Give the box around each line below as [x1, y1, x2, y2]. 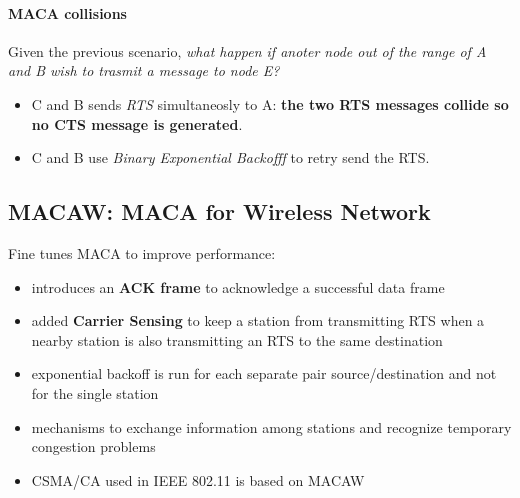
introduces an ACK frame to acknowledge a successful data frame [31, 276, 445, 297]
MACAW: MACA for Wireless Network [8, 196, 431, 227]
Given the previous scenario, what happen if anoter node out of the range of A [8, 40, 487, 61]
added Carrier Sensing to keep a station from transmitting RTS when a [31, 310, 485, 331]
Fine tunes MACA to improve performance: [8, 242, 276, 263]
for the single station [31, 382, 159, 403]
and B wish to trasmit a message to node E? [8, 60, 280, 81]
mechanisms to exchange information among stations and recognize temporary [31, 416, 512, 437]
